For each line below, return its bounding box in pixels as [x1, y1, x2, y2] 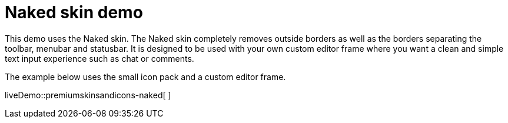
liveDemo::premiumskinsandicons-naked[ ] [5, 89, 171, 100]
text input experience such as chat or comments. [5, 53, 194, 64]
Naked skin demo [5, 2, 143, 22]
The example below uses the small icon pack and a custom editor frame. [5, 71, 286, 82]
